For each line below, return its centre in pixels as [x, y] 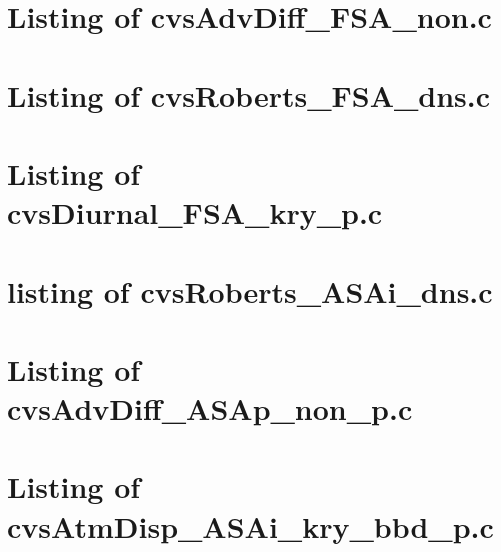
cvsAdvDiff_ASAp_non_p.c [210, 408]
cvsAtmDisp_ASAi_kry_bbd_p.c [250, 525]
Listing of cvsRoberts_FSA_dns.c [249, 94]
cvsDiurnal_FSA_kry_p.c [195, 212]
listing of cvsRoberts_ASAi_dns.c [250, 290]
